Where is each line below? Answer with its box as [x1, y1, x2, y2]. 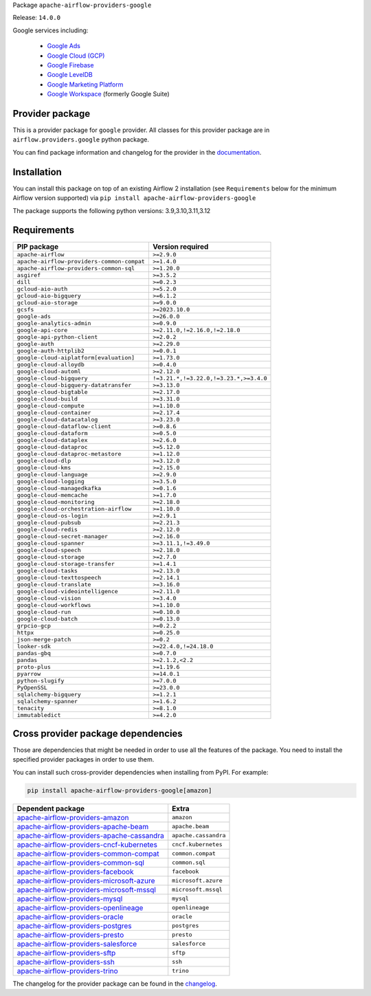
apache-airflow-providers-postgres [16, 921, 132, 931]
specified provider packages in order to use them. [12, 755, 155, 764]
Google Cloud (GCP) [47, 52, 105, 60]
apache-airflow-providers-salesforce [16, 939, 137, 949]
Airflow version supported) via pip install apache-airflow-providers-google [12, 194, 256, 202]
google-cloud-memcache [16, 491, 89, 499]
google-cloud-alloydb [16, 361, 85, 368]
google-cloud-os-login [16, 512, 89, 520]
